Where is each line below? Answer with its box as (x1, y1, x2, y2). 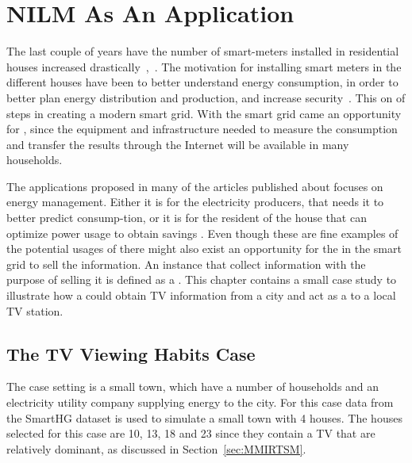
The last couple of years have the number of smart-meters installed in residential (6, 43, 399, 59)
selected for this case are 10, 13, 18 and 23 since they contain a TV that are (6, 425, 375, 442)
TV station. (6, 302, 64, 319)
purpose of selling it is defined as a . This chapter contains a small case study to (6, 271, 397, 288)
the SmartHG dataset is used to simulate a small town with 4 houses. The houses (6, 409, 402, 426)
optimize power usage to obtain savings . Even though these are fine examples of (6, 224, 399, 241)
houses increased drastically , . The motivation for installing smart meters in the (6, 58, 402, 75)
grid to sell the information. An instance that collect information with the (6, 255, 366, 272)
